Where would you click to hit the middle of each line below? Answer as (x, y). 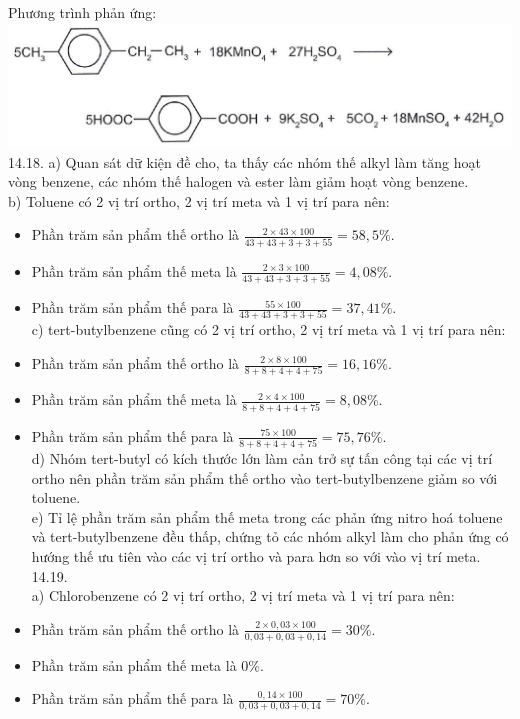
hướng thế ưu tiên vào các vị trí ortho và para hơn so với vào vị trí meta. (256, 555)
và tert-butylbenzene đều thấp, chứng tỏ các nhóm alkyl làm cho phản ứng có (270, 536)
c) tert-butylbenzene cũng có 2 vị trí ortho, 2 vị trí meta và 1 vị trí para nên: (268, 329)
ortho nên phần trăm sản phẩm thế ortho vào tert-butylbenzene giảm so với (264, 477)
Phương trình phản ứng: (82, 12)
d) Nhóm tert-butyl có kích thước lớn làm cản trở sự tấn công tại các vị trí (262, 457)
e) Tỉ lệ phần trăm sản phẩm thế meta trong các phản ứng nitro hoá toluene (267, 516)
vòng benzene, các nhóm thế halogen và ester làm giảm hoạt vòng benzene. (238, 181)
